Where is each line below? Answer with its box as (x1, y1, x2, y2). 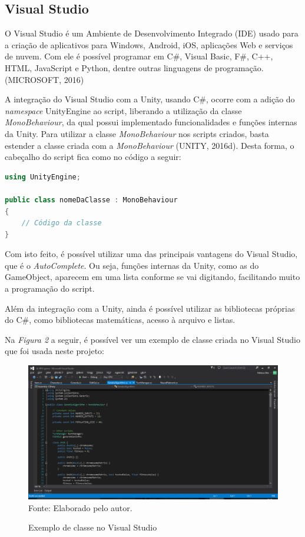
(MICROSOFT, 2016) (5, 73, 84, 85)
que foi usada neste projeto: (5, 345, 104, 357)
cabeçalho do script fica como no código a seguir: (5, 151, 181, 163)
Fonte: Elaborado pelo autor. (28, 501, 132, 513)
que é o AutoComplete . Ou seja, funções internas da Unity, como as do (5, 259, 259, 271)
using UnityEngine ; (5, 172, 81, 181)
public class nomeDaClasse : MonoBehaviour (5, 195, 178, 204)
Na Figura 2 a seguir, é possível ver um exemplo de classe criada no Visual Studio (5, 333, 301, 345)
